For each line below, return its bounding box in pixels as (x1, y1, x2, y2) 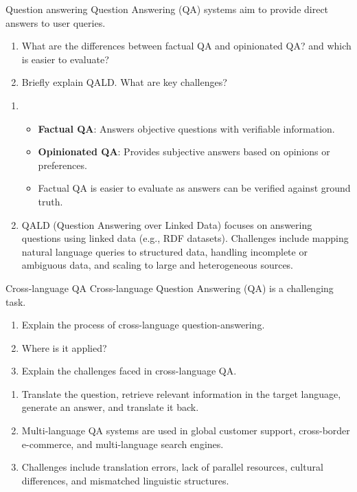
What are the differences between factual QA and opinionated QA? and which (21, 38, 352, 53)
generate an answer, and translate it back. (21, 400, 199, 414)
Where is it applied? (21, 340, 107, 355)
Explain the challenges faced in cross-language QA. (21, 364, 237, 378)
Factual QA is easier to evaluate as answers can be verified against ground (38, 181, 351, 195)
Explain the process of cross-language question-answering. (21, 317, 265, 332)
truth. (38, 194, 63, 208)
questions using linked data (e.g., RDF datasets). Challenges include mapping (21, 231, 349, 245)
